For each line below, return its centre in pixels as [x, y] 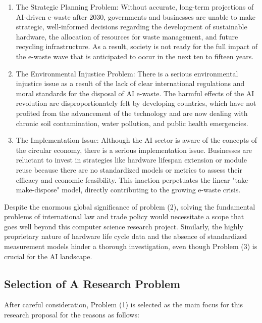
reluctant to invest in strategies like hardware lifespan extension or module [131, 160]
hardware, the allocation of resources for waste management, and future [127, 36]
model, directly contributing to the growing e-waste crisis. [151, 190]
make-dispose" [38, 190]
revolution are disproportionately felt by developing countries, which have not [136, 103]
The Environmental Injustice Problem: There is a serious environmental [127, 73]
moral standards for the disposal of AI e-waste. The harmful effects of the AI [135, 93]
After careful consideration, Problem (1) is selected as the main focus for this [123, 305]
